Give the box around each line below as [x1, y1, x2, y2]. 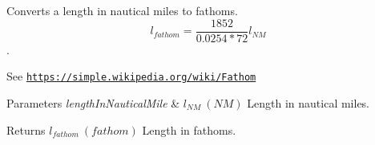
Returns [6, 121, 46, 138]
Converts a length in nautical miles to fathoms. [6, 2, 238, 18]
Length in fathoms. [142, 121, 236, 138]
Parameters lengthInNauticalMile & [6, 94, 180, 111]
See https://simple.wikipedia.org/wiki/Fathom [6, 68, 256, 84]
